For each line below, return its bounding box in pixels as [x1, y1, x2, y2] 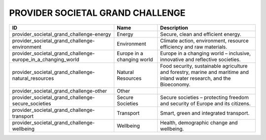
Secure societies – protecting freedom [160, 94, 249, 101]
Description [160, 24, 188, 31]
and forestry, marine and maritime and [160, 69, 249, 75]
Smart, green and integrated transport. [160, 109, 250, 116]
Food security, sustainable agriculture [160, 62, 248, 69]
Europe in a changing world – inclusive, [160, 50, 251, 57]
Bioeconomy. [160, 81, 191, 88]
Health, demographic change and [160, 119, 238, 126]
